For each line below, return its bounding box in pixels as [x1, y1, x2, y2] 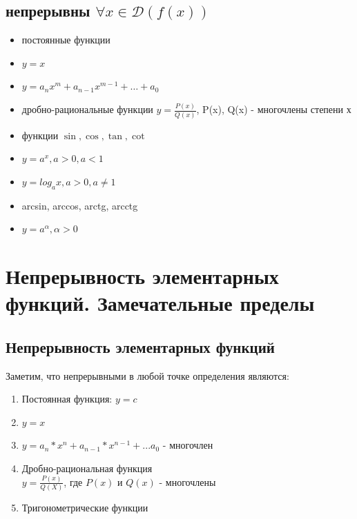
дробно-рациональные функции [21, 102, 153, 116]
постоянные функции [21, 32, 110, 47]
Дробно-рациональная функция [21, 460, 153, 475]
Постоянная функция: [21, 391, 113, 406]
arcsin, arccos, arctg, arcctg [21, 198, 138, 212]
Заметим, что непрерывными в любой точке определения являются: [6, 368, 289, 383]
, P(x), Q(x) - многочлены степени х [196, 102, 351, 116]
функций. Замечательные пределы [6, 289, 315, 317]
